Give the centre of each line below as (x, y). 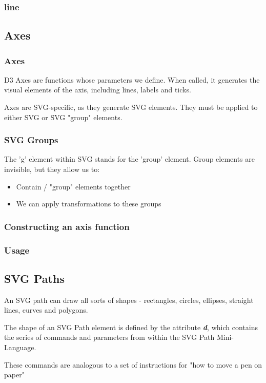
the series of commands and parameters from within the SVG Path (109, 337)
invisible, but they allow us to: (52, 169)
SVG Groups (31, 140)
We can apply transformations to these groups (89, 204)
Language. (20, 347)
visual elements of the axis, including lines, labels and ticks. (98, 90)
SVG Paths (34, 278)
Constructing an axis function (67, 226)
